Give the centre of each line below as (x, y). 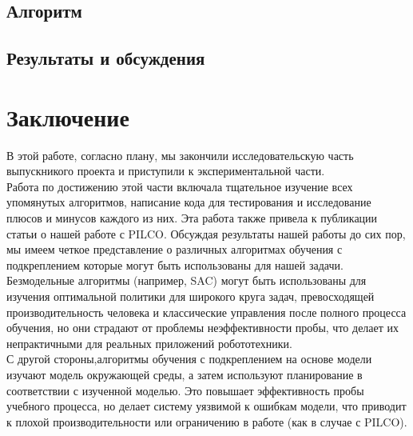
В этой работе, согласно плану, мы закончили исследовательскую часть (180, 155)
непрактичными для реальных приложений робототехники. (149, 343)
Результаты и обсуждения (106, 58)
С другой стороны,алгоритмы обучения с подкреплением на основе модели (189, 359)
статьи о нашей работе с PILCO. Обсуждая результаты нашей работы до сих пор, (206, 233)
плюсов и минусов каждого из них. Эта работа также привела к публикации (192, 218)
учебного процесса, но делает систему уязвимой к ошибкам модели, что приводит (206, 406)
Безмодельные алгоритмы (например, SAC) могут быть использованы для (187, 280)
